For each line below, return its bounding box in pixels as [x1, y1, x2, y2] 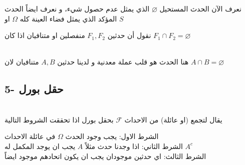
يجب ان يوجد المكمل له [5, 140, 76, 151]
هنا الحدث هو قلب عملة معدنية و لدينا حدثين [57, 56, 189, 67]
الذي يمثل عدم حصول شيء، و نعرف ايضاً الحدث [5, 3, 150, 13]
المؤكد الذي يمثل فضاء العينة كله [20, 13, 117, 23]
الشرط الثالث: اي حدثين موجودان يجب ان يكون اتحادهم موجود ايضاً [5, 150, 206, 161]
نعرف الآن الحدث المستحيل [159, 3, 242, 13]
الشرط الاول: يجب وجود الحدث [65, 131, 159, 141]
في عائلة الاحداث [5, 131, 56, 141]
